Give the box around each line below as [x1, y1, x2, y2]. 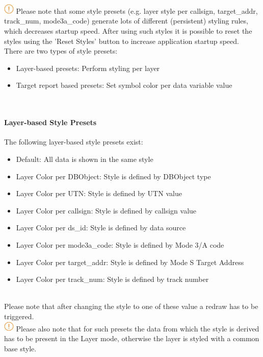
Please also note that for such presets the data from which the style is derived [16, 323, 259, 334]
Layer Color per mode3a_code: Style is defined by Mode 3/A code [16, 240, 224, 250]
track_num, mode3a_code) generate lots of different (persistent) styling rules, [4, 15, 248, 26]
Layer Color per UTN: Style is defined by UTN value [16, 188, 182, 199]
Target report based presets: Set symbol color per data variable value [16, 80, 232, 90]
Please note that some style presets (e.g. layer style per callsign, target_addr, [16, 5, 258, 16]
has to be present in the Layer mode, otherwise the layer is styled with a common [4, 333, 259, 344]
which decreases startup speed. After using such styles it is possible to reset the [4, 26, 252, 36]
